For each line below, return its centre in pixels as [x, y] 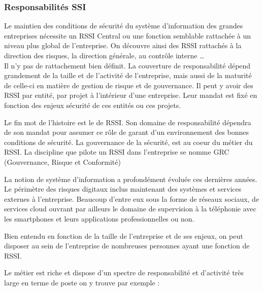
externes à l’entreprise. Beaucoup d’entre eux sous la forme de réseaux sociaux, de [132, 198]
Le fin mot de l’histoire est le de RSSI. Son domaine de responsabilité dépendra [128, 122]
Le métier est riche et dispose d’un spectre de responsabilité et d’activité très [124, 272]
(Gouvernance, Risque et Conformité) [62, 161]
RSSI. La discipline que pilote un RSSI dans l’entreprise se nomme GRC [117, 152]
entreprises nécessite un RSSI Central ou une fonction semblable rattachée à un [128, 35]
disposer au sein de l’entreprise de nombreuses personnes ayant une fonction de [127, 246]
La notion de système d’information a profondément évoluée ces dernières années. [131, 179]
